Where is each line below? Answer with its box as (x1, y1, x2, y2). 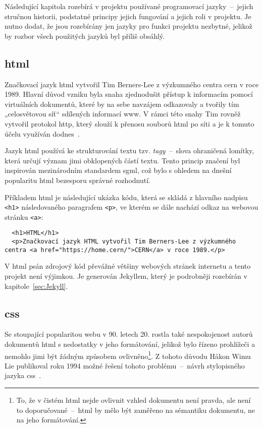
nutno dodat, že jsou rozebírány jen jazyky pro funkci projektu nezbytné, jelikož (5, 21, 252, 31)
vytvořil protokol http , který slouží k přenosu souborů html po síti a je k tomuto (5, 118, 254, 129)
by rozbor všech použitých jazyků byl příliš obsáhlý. (5, 30, 165, 41)
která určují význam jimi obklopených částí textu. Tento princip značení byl (5, 155, 240, 165)
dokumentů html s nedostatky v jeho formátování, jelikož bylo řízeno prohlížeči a (5, 338, 255, 349)
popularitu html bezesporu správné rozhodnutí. (5, 174, 150, 185)
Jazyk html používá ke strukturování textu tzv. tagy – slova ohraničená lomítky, (5, 145, 254, 156)
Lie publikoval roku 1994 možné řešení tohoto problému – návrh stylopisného (5, 360, 245, 371)
